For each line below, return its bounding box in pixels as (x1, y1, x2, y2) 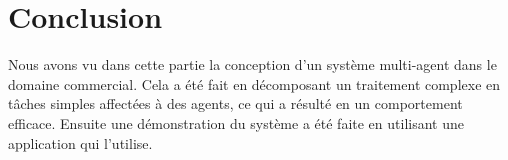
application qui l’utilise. (8, 132, 153, 153)
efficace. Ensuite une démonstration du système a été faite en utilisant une (8, 112, 464, 133)
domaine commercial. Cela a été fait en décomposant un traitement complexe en (8, 73, 501, 94)
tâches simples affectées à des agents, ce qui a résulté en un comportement (8, 93, 463, 114)
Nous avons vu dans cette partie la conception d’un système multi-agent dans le (8, 54, 497, 75)
